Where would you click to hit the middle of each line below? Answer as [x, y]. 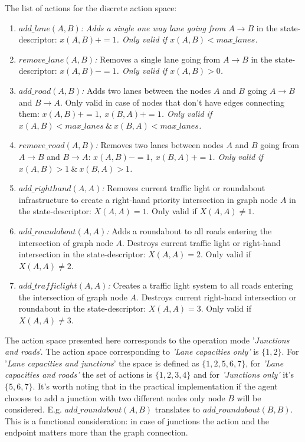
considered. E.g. [33, 409]
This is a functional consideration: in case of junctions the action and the [137, 420]
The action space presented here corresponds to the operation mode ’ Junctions [147, 340]
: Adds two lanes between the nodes [146, 90]
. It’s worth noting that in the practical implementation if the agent [155, 386]
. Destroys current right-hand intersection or [217, 297]
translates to [178, 409]
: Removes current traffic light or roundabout [183, 188]
